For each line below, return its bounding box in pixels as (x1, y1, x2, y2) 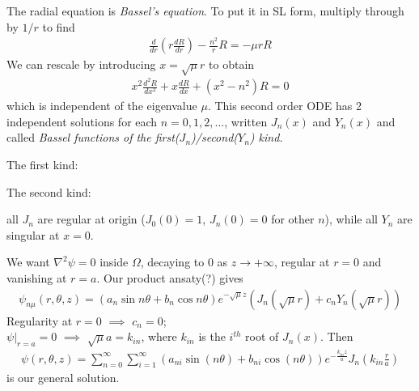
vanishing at (6, 269, 67, 286)
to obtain (209, 56, 255, 73)
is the (198, 328, 226, 345)
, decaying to (140, 253, 205, 270)
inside (99, 253, 129, 270)
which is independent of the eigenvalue (6, 97, 197, 114)
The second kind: (6, 183, 91, 200)
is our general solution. (6, 369, 120, 386)
